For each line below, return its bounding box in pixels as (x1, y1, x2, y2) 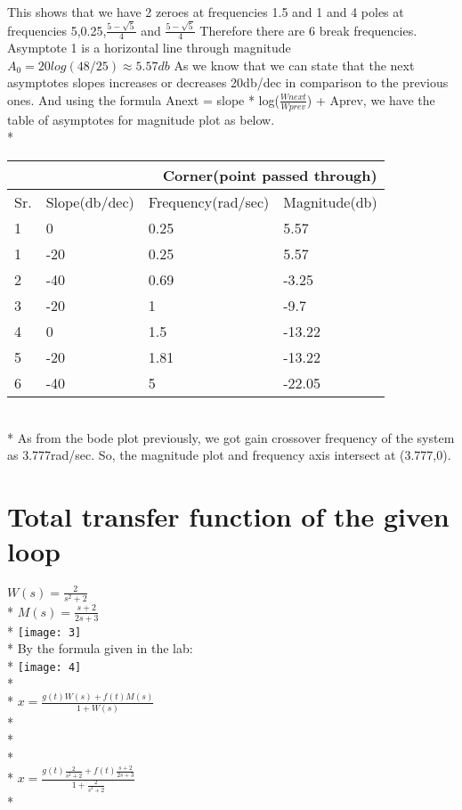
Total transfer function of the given (7, 497, 450, 534)
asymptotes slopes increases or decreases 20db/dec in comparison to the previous (7, 73, 449, 92)
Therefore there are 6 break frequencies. (199, 20, 417, 39)
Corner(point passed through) (162, 164, 377, 185)
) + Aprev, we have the (306, 90, 435, 109)
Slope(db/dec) (45, 191, 134, 212)
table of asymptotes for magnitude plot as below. (7, 110, 275, 128)
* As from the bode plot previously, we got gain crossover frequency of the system (7, 428, 455, 446)
